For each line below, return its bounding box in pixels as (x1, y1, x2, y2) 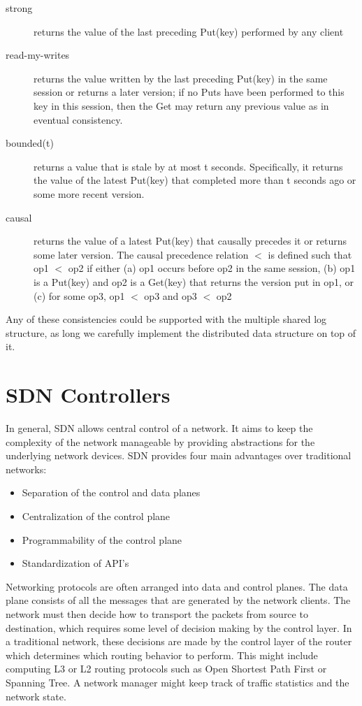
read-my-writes (6, 48, 70, 62)
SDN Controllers (6, 380, 171, 409)
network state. (6, 689, 66, 703)
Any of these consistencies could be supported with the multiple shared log (6, 312, 327, 326)
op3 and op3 (144, 288, 197, 303)
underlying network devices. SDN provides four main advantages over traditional (6, 448, 352, 463)
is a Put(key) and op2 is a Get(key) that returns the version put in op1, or (34, 274, 354, 289)
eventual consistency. (34, 112, 123, 127)
